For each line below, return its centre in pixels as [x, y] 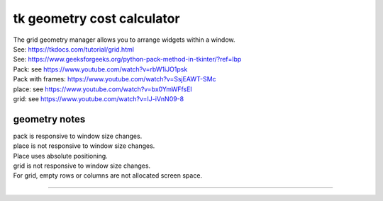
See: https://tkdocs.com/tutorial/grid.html [74, 49]
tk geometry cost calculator [96, 18]
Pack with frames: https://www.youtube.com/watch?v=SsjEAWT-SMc [115, 79]
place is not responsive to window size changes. [84, 146]
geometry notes [49, 119]
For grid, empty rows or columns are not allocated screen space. [107, 176]
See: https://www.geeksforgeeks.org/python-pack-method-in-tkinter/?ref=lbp [127, 59]
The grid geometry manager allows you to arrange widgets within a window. [124, 40]
